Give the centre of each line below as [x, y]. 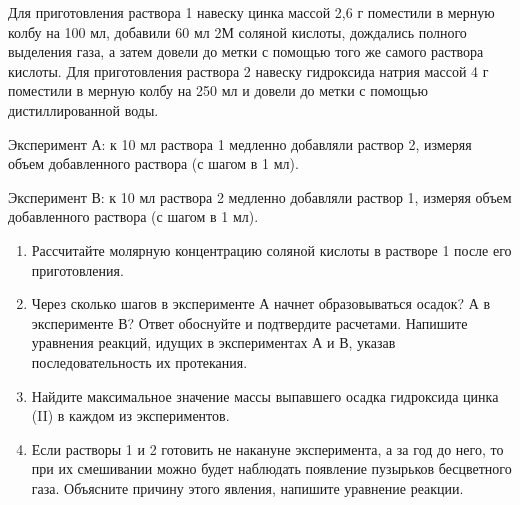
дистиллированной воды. [83, 109]
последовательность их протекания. [139, 361]
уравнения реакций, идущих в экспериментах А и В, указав [213, 342]
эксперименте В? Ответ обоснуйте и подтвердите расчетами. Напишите [249, 322]
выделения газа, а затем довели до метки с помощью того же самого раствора [246, 51]
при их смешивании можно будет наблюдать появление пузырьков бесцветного [271, 468]
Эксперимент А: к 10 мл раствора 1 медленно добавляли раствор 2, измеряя [240, 143]
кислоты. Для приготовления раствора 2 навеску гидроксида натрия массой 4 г [248, 70]
